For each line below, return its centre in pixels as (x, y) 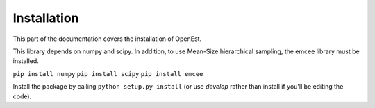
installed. (26, 61)
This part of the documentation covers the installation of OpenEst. (107, 39)
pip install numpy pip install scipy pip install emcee (108, 74)
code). (22, 96)
